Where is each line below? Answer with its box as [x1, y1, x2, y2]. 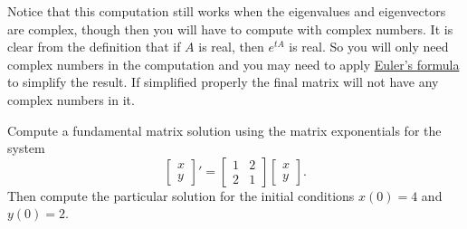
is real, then [198, 37, 264, 56]
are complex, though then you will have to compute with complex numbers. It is [7, 19, 453, 38]
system [7, 138, 45, 157]
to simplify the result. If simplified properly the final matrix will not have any [7, 72, 439, 91]
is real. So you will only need [289, 37, 449, 56]
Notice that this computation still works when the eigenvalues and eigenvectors [7, 2, 446, 20]
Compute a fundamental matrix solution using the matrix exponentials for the [7, 120, 442, 139]
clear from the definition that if [7, 37, 181, 56]
